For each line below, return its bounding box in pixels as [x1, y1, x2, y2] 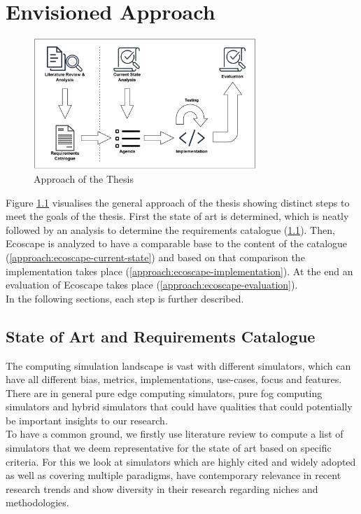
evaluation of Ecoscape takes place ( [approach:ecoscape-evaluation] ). [6, 277, 298, 292]
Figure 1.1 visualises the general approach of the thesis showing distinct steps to [6, 195, 350, 209]
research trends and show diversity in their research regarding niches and [6, 481, 318, 496]
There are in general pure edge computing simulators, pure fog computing [6, 385, 323, 400]
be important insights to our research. [6, 412, 168, 427]
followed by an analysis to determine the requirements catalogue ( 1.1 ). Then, [6, 222, 335, 237]
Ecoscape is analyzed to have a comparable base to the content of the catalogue [6, 236, 348, 251]
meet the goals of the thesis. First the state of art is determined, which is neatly [6, 209, 349, 223]
